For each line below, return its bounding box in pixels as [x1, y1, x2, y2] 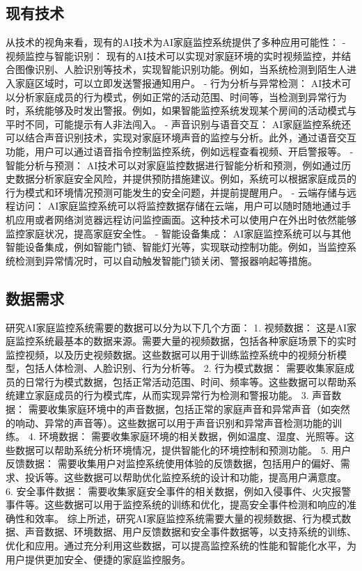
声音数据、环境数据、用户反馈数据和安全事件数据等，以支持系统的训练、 [24, 524, 356, 539]
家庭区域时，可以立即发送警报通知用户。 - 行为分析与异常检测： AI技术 [15, 75, 342, 90]
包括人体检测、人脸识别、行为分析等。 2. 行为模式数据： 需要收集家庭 [24, 361, 345, 375]
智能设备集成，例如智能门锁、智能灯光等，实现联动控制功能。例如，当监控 [6, 240, 347, 254]
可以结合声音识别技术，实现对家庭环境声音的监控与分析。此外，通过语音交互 [6, 130, 356, 145]
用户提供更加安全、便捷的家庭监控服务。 [6, 552, 191, 566]
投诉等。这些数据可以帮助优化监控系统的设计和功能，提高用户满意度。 [24, 470, 347, 485]
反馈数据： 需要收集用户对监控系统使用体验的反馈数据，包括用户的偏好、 [6, 456, 340, 471]
